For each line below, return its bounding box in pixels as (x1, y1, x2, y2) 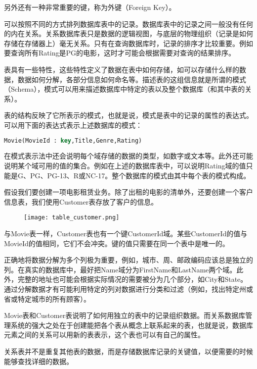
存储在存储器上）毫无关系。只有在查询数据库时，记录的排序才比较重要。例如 (4, 38, 253, 48)
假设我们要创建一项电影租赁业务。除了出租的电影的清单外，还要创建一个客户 (4, 187, 253, 197)
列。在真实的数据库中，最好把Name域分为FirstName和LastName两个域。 (4, 264, 237, 274)
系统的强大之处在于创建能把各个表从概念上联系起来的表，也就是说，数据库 (10, 319, 253, 330)
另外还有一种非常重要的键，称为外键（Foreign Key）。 (4, 2, 176, 12)
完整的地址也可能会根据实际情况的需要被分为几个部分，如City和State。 (17, 274, 248, 284)
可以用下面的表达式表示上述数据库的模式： (4, 119, 142, 130)
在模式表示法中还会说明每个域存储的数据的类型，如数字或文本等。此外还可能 (4, 151, 253, 161)
